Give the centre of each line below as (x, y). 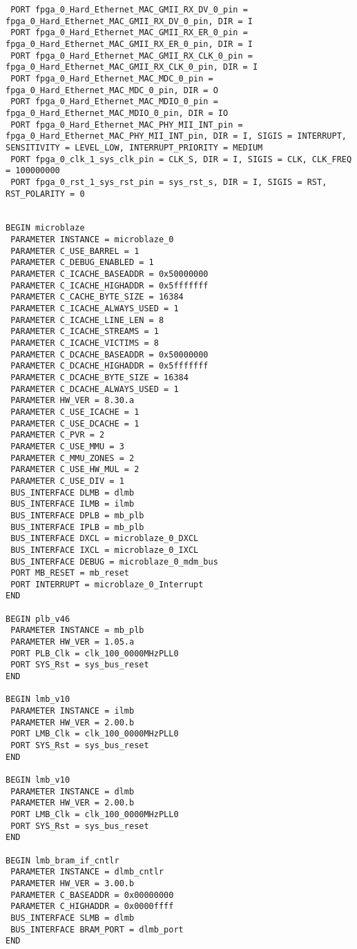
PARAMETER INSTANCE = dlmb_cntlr (87, 872)
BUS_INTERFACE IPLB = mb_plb (77, 527)
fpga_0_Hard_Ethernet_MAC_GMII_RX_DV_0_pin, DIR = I (129, 21)
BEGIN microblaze (45, 228)
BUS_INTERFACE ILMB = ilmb (73, 504)
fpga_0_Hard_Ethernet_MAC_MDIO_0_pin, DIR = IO (117, 113)
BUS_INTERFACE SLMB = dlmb (73, 918)
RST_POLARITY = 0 (45, 194)
